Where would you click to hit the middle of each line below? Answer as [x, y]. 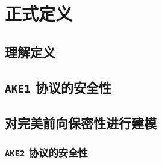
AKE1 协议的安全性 [58, 87]
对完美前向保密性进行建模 [81, 122]
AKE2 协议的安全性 [46, 152]
